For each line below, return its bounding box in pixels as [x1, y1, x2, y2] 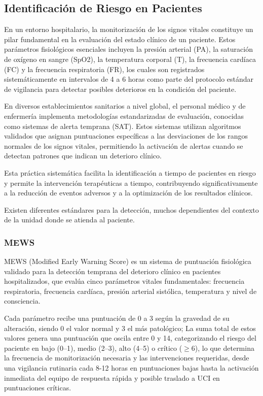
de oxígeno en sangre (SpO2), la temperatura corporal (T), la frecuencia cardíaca [4, 53, 256, 64]
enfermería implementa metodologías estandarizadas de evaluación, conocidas [4, 110, 244, 121]
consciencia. [4, 295, 41, 306]
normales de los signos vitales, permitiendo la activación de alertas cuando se [4, 140, 243, 151]
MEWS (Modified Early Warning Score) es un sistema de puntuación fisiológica [4, 256, 251, 267]
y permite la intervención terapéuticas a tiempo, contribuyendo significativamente [4, 177, 258, 188]
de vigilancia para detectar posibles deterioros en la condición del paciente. [4, 83, 237, 94]
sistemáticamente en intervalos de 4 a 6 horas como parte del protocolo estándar [4, 74, 254, 84]
